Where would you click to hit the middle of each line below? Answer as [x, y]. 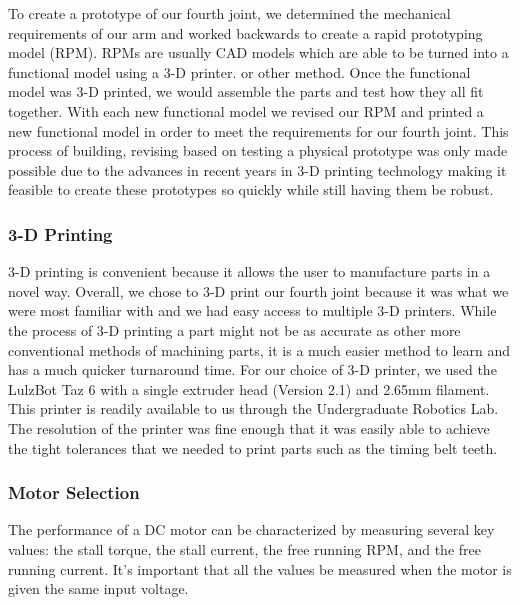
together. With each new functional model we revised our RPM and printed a [246, 110]
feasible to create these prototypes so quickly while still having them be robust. [251, 189]
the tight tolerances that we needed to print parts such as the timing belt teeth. [253, 447]
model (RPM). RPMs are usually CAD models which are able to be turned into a [258, 52]
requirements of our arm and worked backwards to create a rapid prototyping [245, 32]
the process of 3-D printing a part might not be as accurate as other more [234, 329]
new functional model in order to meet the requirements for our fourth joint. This [258, 130]
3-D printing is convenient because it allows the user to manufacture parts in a [249, 271]
